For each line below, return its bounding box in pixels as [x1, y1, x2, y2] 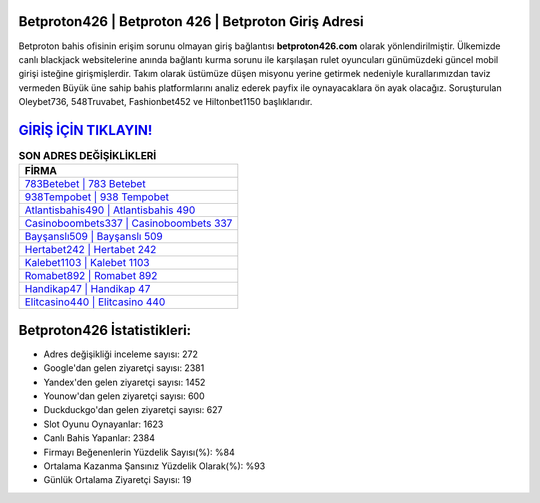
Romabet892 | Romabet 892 [24, 269, 158, 283]
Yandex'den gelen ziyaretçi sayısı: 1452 [43, 376, 206, 388]
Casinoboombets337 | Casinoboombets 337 [24, 216, 233, 230]
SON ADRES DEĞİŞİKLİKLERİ [18, 149, 157, 163]
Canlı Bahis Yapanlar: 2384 [43, 432, 155, 444]
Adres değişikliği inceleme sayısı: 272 [43, 348, 199, 360]
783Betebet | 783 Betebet [24, 177, 146, 191]
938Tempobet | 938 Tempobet [24, 190, 170, 204]
